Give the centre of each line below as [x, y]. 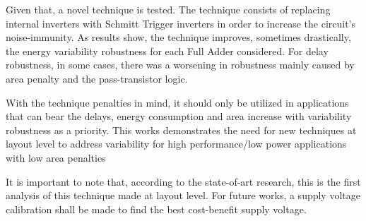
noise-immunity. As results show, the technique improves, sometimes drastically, [178, 37]
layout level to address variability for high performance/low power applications [176, 144]
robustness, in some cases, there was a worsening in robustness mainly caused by [180, 65]
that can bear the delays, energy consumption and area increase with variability [179, 116]
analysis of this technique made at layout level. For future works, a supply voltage [183, 195]
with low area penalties [56, 157]
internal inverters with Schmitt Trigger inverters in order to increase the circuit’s [181, 23]
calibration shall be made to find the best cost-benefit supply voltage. [156, 209]
